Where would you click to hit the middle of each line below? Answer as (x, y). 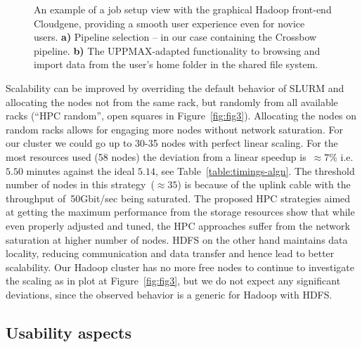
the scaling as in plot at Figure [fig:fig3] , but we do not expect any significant (173, 281)
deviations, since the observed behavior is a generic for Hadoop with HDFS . (169, 294)
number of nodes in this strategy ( (80, 184)
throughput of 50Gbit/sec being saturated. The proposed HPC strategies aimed (178, 198)
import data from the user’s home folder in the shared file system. (176, 64)
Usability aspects (69, 332)
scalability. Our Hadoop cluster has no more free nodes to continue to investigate (180, 267)
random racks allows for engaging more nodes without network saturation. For (174, 129)
